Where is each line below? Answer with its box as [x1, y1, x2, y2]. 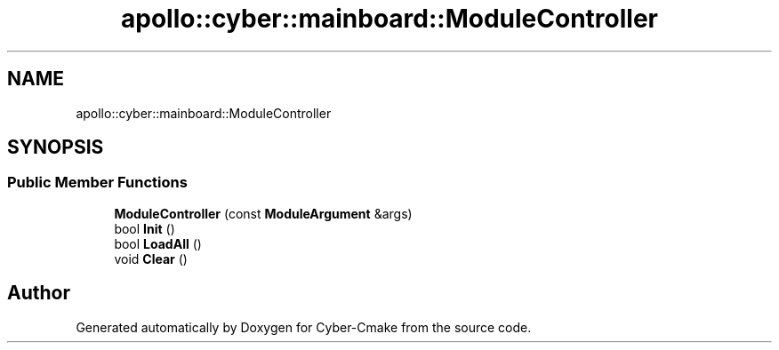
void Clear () [114, 251, 188, 266]
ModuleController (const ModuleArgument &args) [114, 205, 413, 221]
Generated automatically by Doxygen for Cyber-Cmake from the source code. [76, 319, 532, 335]
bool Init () [114, 220, 175, 236]
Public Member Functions [7, 173, 188, 192]
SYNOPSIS [7, 136, 104, 159]
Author [7, 282, 70, 305]
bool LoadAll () [114, 235, 202, 251]
